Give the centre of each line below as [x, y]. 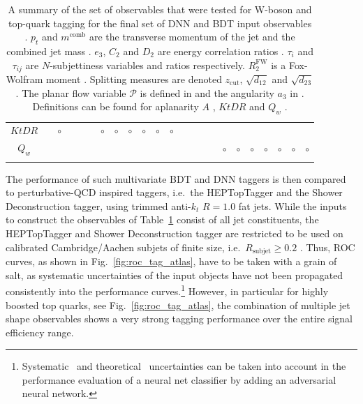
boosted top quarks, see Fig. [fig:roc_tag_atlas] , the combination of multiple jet [178, 305]
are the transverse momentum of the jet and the [192, 37]
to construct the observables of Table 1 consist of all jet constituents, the [162, 219]
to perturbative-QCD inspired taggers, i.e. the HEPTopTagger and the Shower [174, 192]
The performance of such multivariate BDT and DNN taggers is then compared [176, 178]
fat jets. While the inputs [292, 205]
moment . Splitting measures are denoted [134, 79]
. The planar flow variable [71, 92]
